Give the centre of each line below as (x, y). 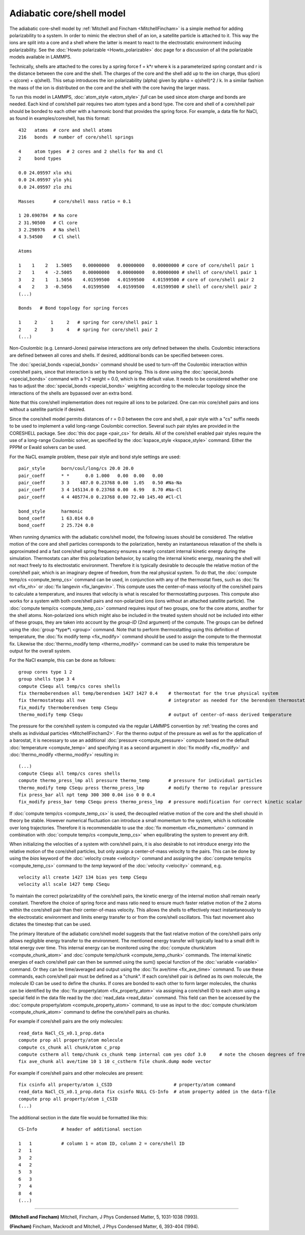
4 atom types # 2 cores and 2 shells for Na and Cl (91, 151)
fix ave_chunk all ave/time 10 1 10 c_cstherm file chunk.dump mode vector (115, 1062)
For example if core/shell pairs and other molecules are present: (77, 1073)
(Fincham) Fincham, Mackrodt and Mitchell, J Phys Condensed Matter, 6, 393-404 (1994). (104, 1226)
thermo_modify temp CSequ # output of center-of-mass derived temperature (155, 715)
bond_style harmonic (51, 511)
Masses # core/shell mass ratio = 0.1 (75, 201)
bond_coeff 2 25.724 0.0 (56, 525)
